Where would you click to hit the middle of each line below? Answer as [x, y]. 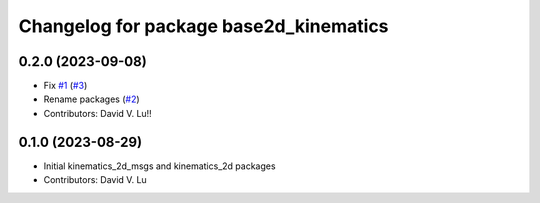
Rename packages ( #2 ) [91, 99]
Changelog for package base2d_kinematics [203, 26]
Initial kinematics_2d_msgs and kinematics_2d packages [159, 166]
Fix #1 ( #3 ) [65, 86]
